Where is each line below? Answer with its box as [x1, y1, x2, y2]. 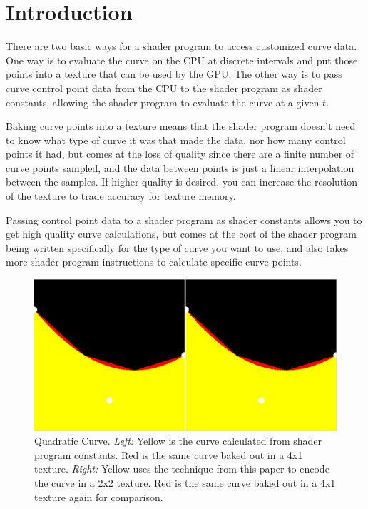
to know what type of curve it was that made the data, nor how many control [6, 132, 346, 147]
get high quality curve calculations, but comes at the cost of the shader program [6, 226, 357, 241]
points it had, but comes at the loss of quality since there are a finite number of [6, 146, 354, 161]
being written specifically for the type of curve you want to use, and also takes [6, 240, 349, 255]
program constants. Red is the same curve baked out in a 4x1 [34, 447, 303, 462]
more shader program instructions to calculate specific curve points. [6, 254, 302, 269]
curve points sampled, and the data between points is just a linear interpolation [6, 160, 354, 175]
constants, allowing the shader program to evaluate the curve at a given [6, 94, 320, 109]
